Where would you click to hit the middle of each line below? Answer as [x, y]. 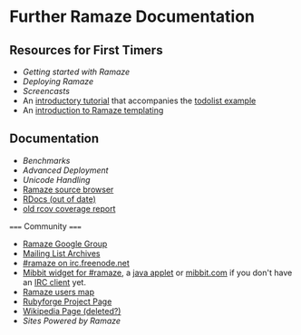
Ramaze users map [58, 292]
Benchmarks [46, 160]
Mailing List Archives [61, 253]
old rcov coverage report [69, 208]
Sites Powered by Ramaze [71, 321]
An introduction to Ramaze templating [93, 110]
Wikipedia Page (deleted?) [72, 311]
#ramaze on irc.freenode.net [76, 263]
